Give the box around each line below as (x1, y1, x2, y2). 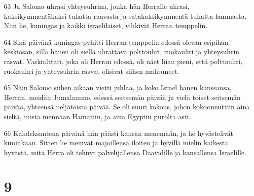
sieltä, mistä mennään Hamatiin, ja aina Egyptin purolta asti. (4, 111, 191, 121)
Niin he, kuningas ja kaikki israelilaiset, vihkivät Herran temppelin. (4, 20, 208, 31)
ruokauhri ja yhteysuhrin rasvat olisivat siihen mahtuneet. (4, 65, 180, 76)
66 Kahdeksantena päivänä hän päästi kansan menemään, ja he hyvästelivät (4, 128, 234, 138)
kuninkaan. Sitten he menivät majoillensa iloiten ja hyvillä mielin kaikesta (4, 137, 228, 148)
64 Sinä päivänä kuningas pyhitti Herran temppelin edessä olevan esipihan (4, 36, 229, 47)
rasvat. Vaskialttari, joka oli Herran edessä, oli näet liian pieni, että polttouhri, (4, 56, 243, 66)
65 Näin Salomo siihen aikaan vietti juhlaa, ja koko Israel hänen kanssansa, (4, 82, 232, 93)
